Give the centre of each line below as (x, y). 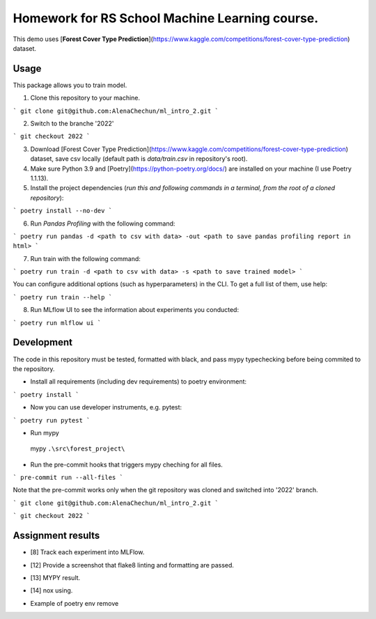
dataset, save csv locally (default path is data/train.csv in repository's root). (139, 159)
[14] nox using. (52, 590)
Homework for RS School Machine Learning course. (166, 18)
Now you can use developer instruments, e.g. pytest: (106, 407)
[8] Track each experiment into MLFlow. (87, 552)
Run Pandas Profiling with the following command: (103, 224)
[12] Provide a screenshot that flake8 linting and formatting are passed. (132, 565)
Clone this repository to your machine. (85, 98)
